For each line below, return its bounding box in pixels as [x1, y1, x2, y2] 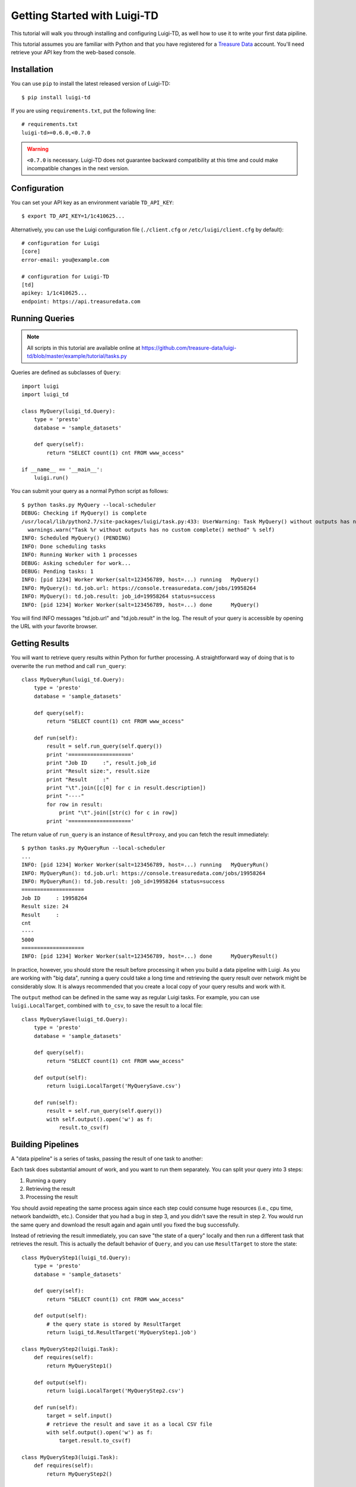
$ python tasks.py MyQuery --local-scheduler [21, 501, 157, 508]
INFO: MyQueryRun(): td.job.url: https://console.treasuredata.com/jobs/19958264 [21, 870, 266, 877]
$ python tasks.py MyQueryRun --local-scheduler [21, 845, 166, 852]
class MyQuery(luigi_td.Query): [21, 407, 116, 415]
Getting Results [11, 638, 69, 648]
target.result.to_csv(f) [59, 1437, 132, 1444]
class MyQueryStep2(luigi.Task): [21, 1346, 119, 1353]
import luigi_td [21, 391, 69, 398]
